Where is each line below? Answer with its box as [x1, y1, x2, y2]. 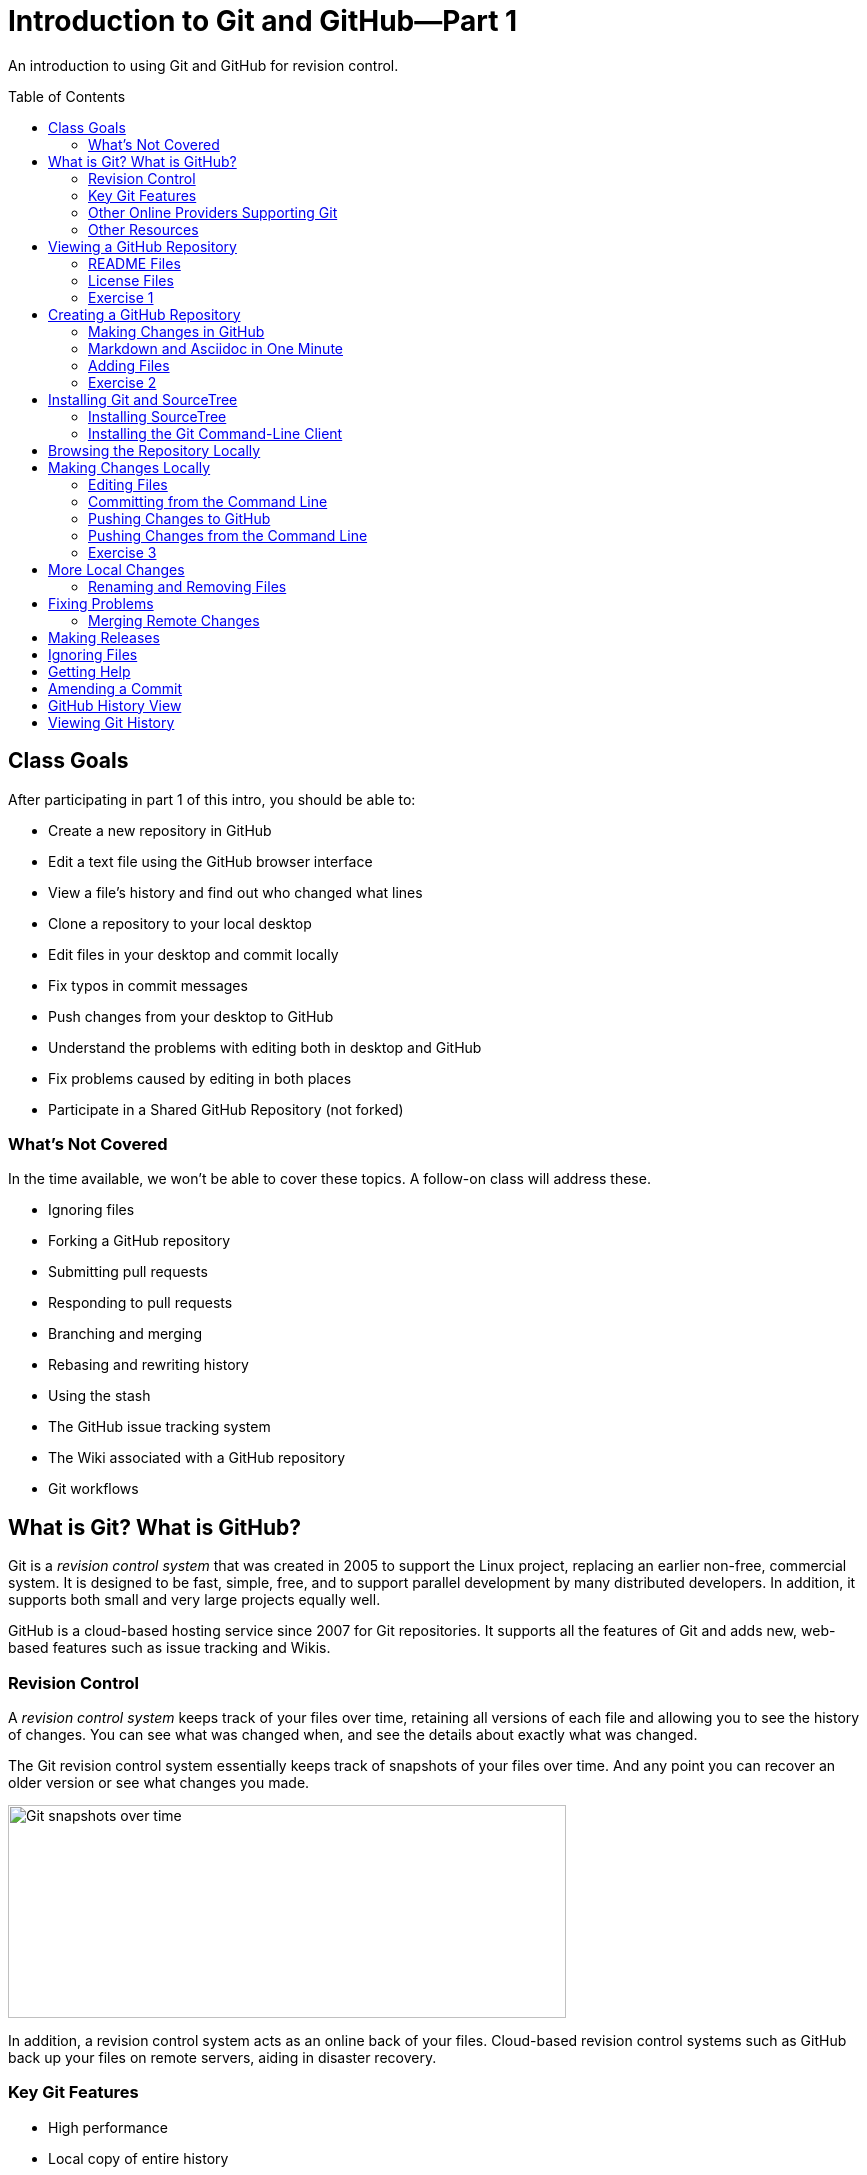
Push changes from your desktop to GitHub [48, 1007, 334, 1025]
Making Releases [48, 628, 160, 646]
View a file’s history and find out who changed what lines [48, 883, 423, 901]
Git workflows [48, 1480, 139, 1498]
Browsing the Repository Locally [48, 441, 261, 459]
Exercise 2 [88, 373, 157, 391]
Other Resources [88, 220, 199, 238]
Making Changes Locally [48, 458, 211, 476]
